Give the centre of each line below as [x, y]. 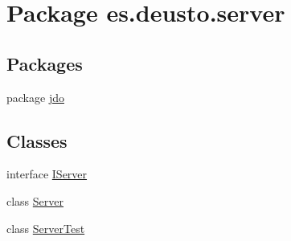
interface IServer [47, 174]
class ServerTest [46, 228]
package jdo [35, 97]
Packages [45, 63]
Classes [37, 140]
